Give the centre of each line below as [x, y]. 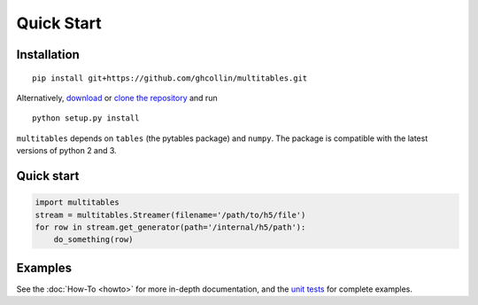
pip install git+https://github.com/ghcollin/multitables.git [170, 78]
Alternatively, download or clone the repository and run [117, 98]
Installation [48, 55]
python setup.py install [86, 118]
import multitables [77, 203]
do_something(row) [93, 240]
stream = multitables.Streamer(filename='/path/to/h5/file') [170, 215]
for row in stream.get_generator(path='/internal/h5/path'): [170, 227]
